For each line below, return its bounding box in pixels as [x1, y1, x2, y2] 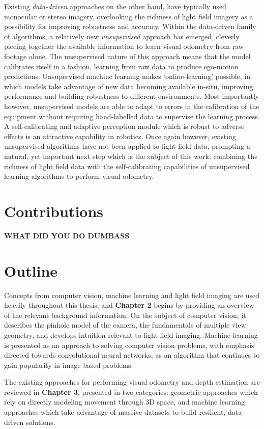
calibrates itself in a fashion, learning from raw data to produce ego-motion [4, 61, 239, 71]
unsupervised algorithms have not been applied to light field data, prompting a [4, 141, 250, 151]
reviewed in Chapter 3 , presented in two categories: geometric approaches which [4, 386, 258, 397]
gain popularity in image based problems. [4, 359, 133, 370]
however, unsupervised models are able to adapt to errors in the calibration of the [4, 100, 259, 111]
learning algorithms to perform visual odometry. [4, 171, 154, 181]
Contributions [4, 200, 104, 221]
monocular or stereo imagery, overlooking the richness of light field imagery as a [4, 11, 253, 21]
